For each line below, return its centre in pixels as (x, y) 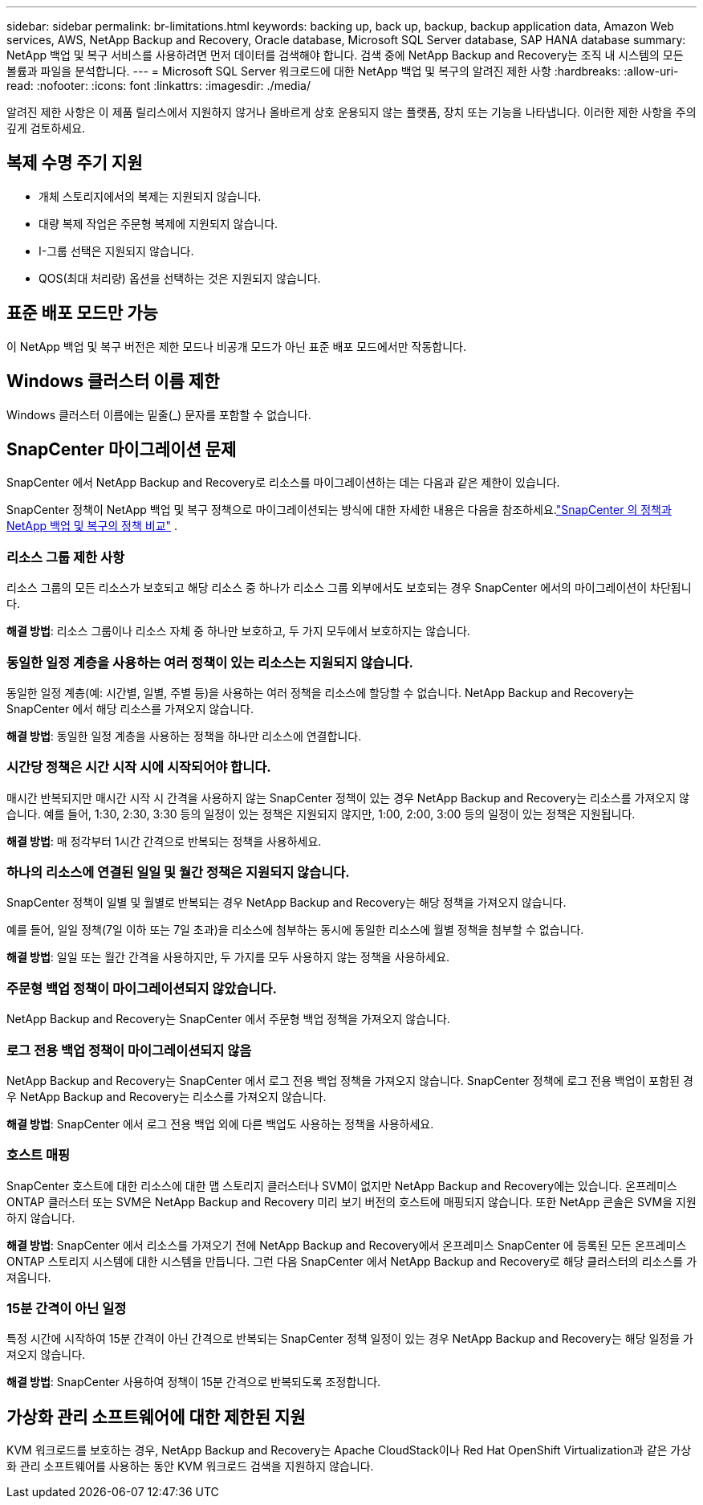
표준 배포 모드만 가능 (82, 313)
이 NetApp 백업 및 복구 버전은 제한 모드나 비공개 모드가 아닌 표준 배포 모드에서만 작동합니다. (236, 346)
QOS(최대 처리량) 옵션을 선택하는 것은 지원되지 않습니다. (180, 278)
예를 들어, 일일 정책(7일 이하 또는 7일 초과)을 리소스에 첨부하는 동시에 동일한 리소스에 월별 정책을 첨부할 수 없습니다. (295, 930)
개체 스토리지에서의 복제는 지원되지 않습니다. (150, 196)
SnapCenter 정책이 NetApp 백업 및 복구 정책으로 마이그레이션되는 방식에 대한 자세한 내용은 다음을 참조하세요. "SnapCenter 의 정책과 (339, 510)
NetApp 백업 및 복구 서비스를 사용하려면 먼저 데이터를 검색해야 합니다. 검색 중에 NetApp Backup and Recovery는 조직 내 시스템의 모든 (345, 55)
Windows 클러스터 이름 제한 (113, 381)
